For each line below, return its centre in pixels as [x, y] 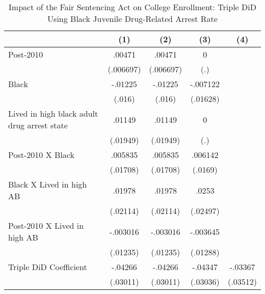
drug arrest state [38, 125]
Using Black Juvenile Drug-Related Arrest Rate [132, 19]
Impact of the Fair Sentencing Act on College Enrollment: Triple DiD [132, 7]
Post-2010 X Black [41, 155]
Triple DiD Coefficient [48, 267]
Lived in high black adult [53, 113]
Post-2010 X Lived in [46, 225]
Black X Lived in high [48, 184]
